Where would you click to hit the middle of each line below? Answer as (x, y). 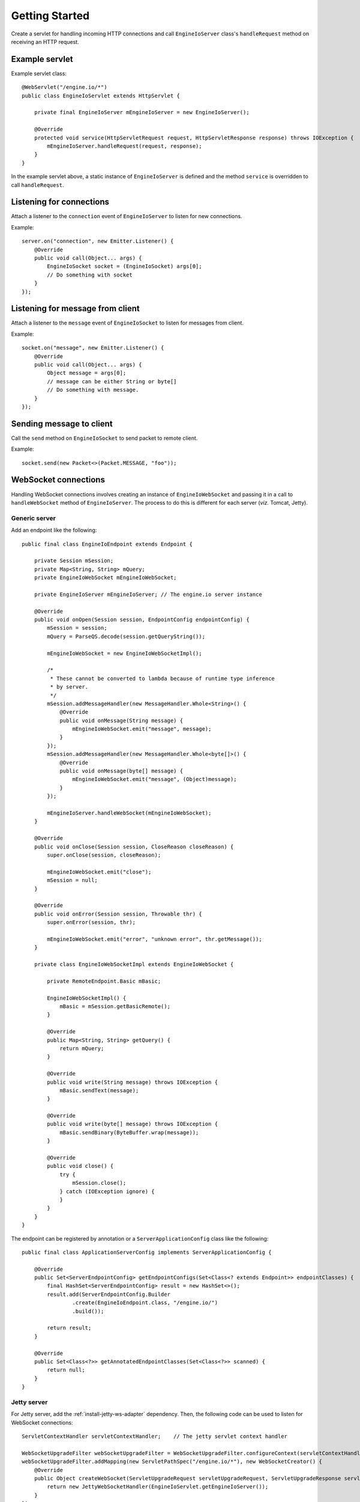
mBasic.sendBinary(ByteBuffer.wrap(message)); (129, 1132)
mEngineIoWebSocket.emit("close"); (99, 872)
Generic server (34, 518)
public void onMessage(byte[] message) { (121, 771)
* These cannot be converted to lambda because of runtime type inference (163, 678)
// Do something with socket (90, 275)
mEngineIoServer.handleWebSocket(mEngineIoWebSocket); (129, 813)
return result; (69, 1328)
